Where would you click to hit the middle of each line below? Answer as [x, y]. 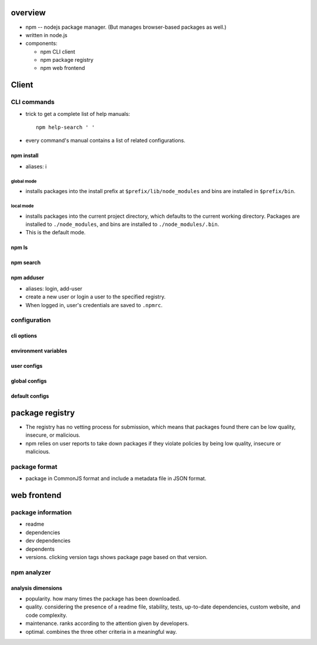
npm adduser [28, 278]
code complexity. [46, 615]
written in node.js [46, 35]
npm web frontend [63, 68]
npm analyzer [31, 572]
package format [34, 467]
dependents [40, 549]
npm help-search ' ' [65, 127]
